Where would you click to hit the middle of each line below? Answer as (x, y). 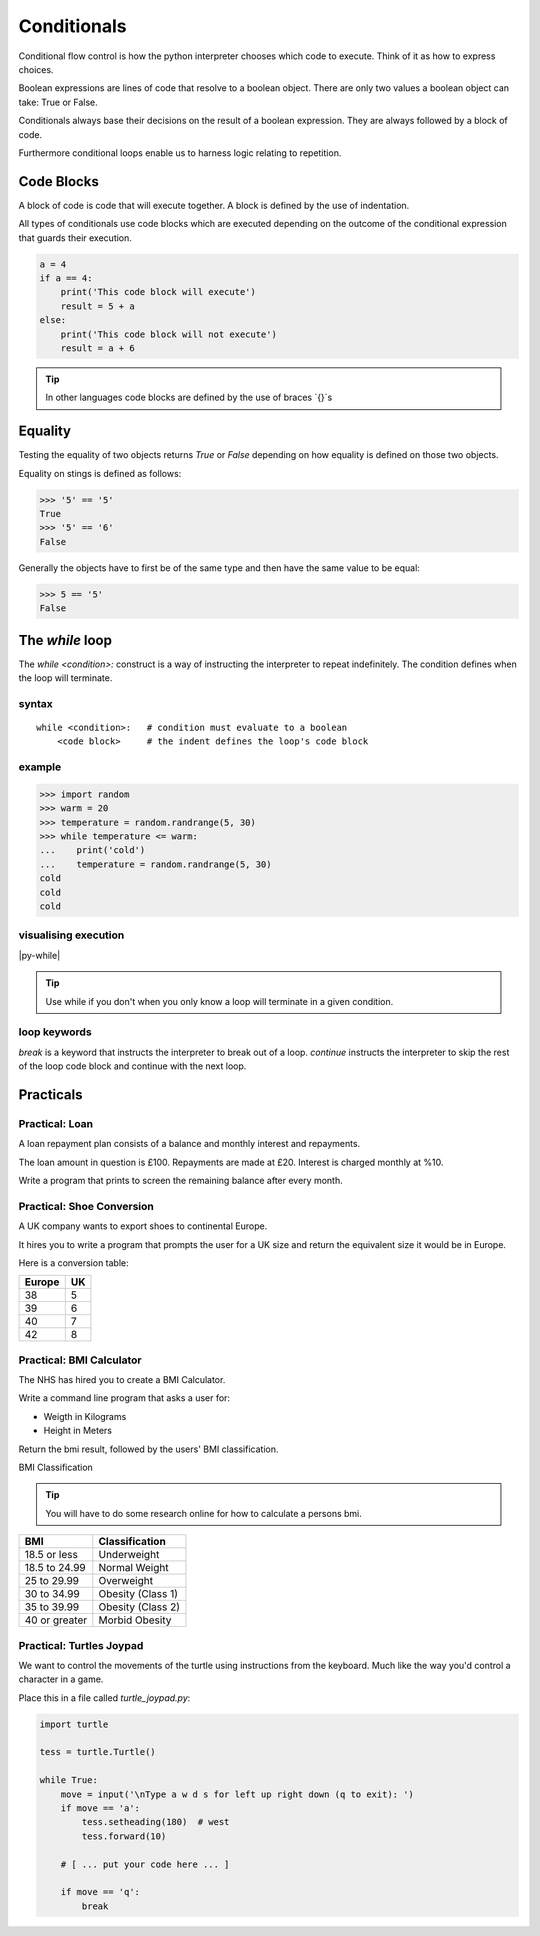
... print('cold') (92, 850)
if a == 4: (66, 278)
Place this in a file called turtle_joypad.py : (104, 1697)
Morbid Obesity (135, 1620)
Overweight (126, 1581)
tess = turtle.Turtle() (98, 1752)
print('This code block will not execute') (168, 334)
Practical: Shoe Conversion (86, 1206)
